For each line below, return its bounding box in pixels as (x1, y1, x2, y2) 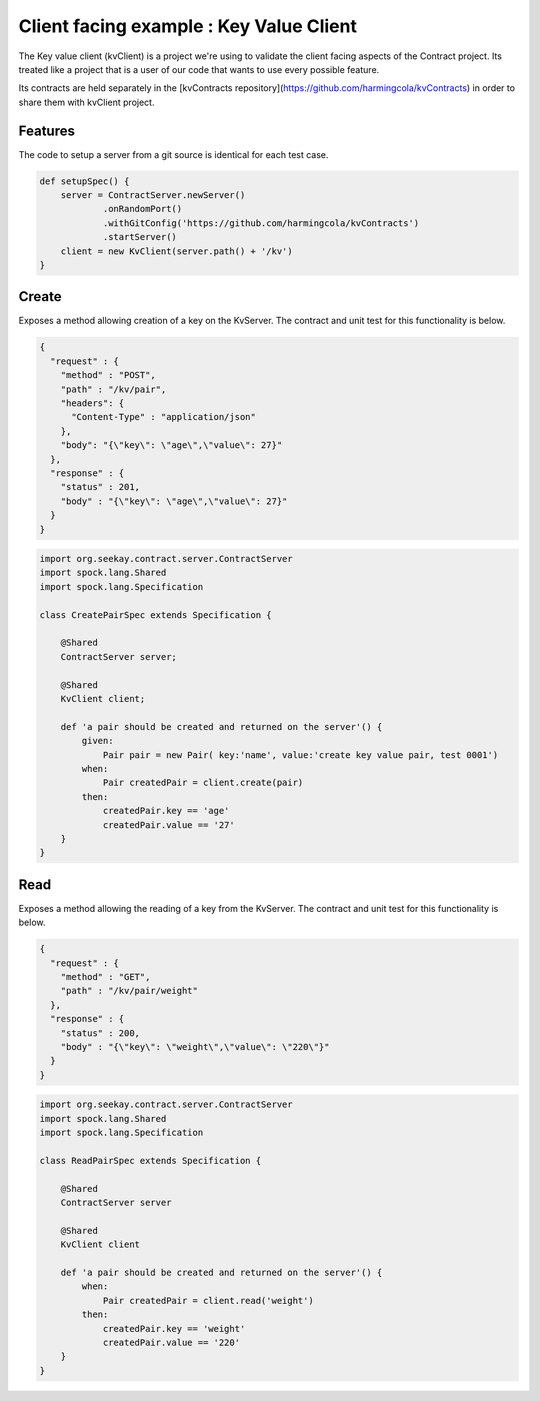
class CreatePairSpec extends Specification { (39, 609, 272, 620)
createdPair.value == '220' (102, 1336, 240, 1348)
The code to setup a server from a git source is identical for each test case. (18, 148, 329, 160)
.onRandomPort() (102, 203, 183, 215)
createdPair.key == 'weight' (102, 1323, 246, 1334)
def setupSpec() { (39, 175, 130, 187)
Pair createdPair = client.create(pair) (102, 777, 304, 789)
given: (81, 735, 114, 747)
